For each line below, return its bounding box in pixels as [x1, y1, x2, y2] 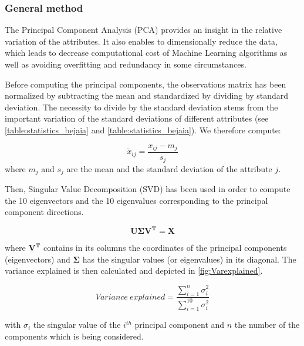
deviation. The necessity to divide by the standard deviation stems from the [5, 100, 278, 113]
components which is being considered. [5, 330, 144, 342]
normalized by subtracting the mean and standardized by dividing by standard [5, 89, 289, 102]
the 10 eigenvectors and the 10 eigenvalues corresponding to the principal [5, 194, 268, 206]
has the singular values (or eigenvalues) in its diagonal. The [82, 253, 296, 265]
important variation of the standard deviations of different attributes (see [5, 112, 269, 125]
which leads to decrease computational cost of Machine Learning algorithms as [5, 46, 288, 59]
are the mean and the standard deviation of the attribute [66, 162, 272, 174]
